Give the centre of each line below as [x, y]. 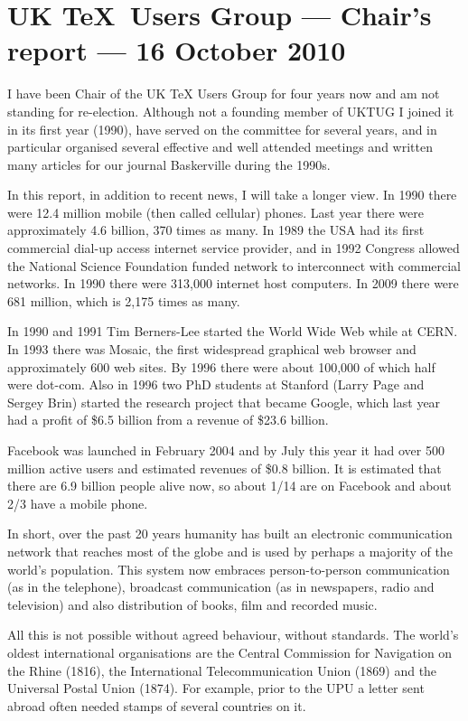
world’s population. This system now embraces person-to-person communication [229, 569]
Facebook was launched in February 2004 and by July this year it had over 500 [226, 450]
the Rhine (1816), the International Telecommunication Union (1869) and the [222, 670]
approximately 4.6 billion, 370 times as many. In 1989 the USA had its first [216, 230]
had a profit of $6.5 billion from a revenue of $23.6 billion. [168, 420]
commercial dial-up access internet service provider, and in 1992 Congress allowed [234, 248]
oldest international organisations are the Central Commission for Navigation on [230, 652]
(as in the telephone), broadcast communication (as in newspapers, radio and [221, 587]
